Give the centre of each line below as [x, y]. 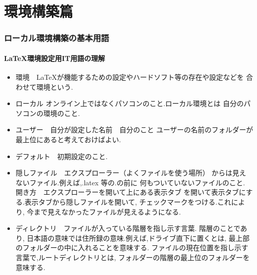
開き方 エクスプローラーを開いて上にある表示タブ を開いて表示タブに [131, 192]
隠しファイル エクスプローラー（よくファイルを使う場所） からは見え [131, 173]
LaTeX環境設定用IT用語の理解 [55, 58]
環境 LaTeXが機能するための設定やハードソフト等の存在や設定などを [130, 77]
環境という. [55, 86]
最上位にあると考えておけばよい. [68, 139]
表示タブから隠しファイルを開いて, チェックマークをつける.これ [128, 201]
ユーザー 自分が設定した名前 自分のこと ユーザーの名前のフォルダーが [134, 130]
